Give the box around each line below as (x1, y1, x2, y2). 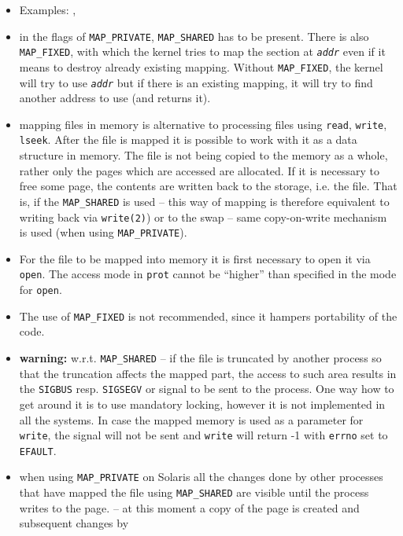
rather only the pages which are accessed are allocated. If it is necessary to (19, 162, 379, 178)
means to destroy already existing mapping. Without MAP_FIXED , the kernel (19, 58, 383, 75)
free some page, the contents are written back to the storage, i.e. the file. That (19, 178, 397, 194)
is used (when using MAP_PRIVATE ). (19, 224, 187, 240)
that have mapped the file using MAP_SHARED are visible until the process (19, 484, 369, 501)
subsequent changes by (19, 515, 129, 531)
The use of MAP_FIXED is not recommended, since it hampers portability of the (19, 307, 397, 324)
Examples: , (19, 2, 76, 17)
